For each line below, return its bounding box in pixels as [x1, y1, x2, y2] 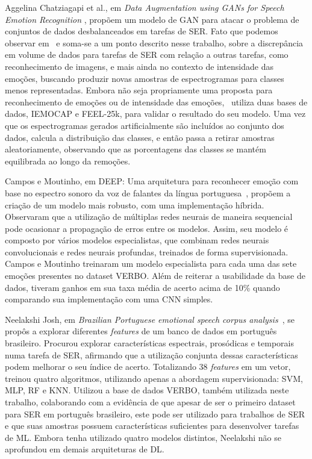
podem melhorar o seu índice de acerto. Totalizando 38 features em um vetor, [5, 360, 291, 373]
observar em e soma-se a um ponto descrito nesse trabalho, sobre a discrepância [5, 36, 304, 49]
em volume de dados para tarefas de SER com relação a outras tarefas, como [5, 48, 289, 61]
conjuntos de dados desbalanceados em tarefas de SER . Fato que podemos [5, 25, 278, 37]
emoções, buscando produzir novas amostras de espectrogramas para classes [5, 72, 284, 84]
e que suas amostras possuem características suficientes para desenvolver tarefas [5, 419, 299, 432]
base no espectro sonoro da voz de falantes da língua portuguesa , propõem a [5, 186, 291, 199]
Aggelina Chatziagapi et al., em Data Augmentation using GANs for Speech [5, 1, 284, 13]
